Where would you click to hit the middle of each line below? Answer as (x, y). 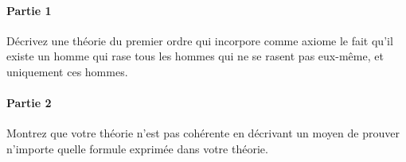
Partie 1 (29, 10)
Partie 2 (29, 103)
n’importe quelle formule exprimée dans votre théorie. (137, 148)
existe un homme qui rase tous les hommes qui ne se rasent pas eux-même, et (195, 56)
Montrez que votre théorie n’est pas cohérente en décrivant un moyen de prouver (203, 133)
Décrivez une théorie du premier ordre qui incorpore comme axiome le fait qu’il (200, 40)
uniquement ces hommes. (67, 71)
